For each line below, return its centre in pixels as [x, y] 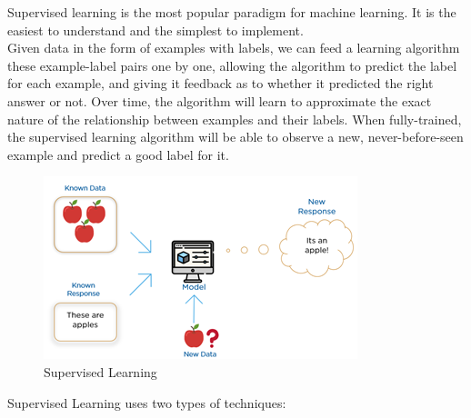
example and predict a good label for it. [118, 154]
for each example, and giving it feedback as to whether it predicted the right [220, 83]
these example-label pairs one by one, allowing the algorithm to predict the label [232, 65]
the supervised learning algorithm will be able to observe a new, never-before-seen [235, 137]
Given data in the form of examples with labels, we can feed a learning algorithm [234, 48]
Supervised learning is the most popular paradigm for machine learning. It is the [232, 12]
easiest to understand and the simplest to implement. [155, 30]
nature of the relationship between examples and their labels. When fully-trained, [235, 119]
